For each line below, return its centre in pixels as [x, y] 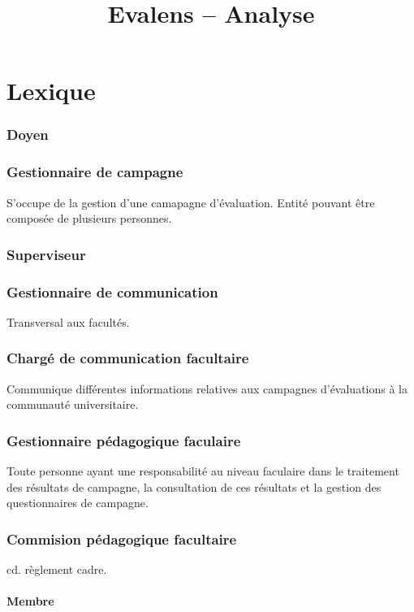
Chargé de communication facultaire [128, 358]
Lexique [51, 91]
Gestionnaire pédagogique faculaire [124, 440]
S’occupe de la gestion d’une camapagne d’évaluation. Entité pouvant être [191, 202]
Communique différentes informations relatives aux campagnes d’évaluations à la [207, 388]
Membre [30, 601]
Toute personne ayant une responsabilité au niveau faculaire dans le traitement [203, 471]
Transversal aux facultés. [68, 321]
